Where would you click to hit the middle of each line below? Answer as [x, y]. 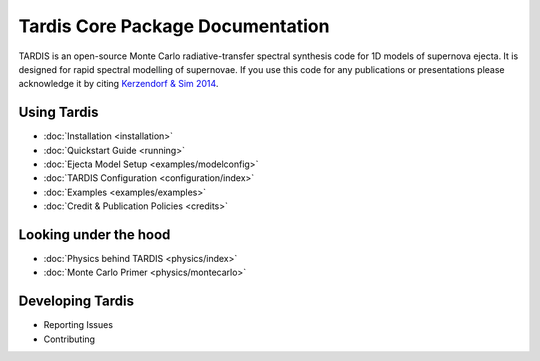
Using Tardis [58, 112]
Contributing [69, 339]
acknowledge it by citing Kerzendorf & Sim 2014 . [118, 84]
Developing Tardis [76, 301]
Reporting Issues [78, 325]
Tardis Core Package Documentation [174, 26]
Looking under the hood [94, 234]
